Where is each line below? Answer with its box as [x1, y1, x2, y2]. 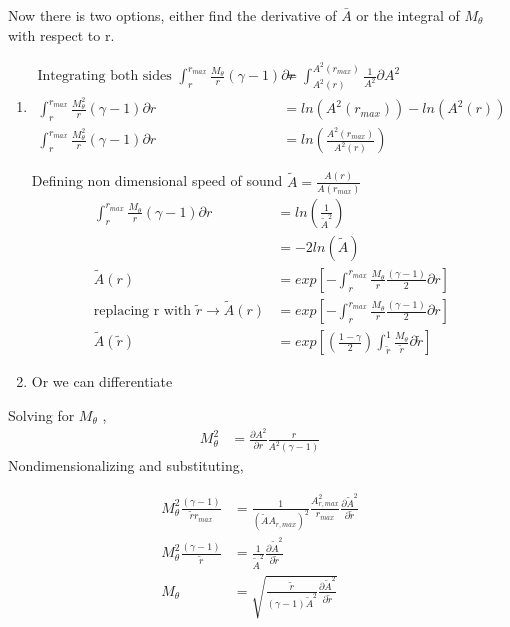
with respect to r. [8, 24, 115, 45]
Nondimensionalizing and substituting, [8, 455, 244, 476]
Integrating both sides [37, 69, 172, 84]
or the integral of [356, 5, 460, 25]
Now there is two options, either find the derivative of [8, 5, 337, 25]
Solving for [8, 404, 75, 425]
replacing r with [93, 304, 192, 319]
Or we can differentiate [31, 371, 173, 392]
